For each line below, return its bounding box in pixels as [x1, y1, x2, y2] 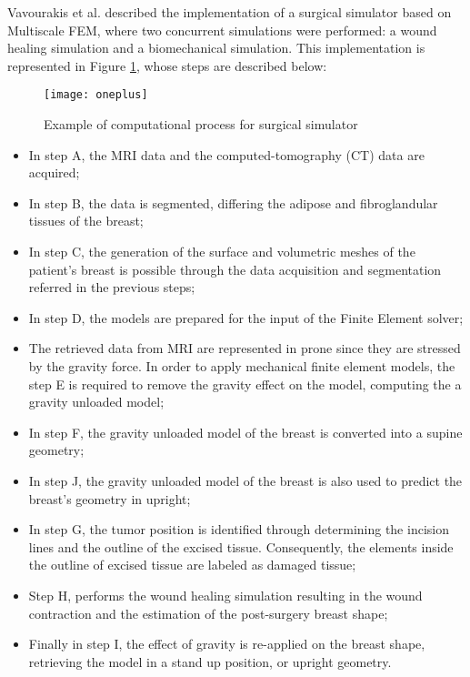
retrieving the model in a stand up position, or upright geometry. [28, 652, 392, 671]
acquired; [28, 163, 80, 182]
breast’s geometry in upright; [28, 489, 191, 508]
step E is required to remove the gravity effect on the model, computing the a [28, 374, 462, 393]
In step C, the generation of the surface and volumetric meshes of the [28, 242, 415, 260]
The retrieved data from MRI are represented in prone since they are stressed [28, 338, 461, 358]
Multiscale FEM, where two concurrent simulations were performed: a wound [7, 20, 437, 39]
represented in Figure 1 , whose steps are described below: [7, 56, 327, 75]
